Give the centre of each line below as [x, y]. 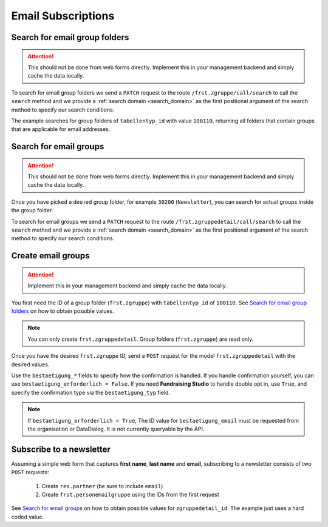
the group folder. [32, 210]
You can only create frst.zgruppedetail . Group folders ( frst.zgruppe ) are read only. [141, 339]
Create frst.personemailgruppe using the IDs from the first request [131, 495]
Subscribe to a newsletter [61, 449]
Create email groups [50, 256]
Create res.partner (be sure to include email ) [102, 486]
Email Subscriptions [63, 16]
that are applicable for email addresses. [61, 129]
